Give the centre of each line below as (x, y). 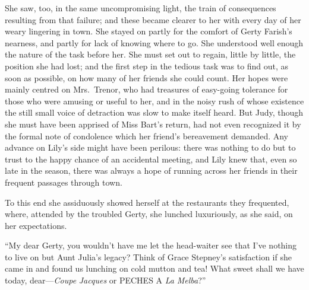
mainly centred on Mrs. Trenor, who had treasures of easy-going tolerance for (146, 89)
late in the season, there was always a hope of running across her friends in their (151, 171)
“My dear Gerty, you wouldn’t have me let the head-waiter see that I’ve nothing (151, 245)
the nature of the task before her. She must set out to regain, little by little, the (150, 54)
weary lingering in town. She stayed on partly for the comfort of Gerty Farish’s (149, 31)
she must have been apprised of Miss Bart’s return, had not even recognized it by (153, 124)
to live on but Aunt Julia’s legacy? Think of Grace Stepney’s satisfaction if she (148, 256)
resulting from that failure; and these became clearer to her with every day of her (153, 19)
